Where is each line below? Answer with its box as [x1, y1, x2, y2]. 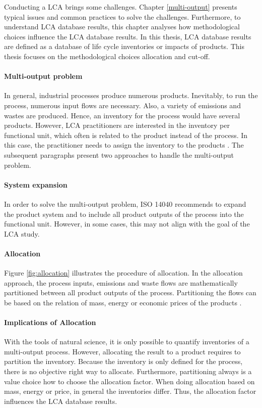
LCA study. [4, 228, 40, 239]
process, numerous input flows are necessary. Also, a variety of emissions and [4, 100, 241, 110]
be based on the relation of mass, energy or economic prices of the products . [4, 297, 242, 307]
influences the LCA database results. [4, 395, 117, 406]
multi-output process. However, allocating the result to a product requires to [4, 346, 241, 356]
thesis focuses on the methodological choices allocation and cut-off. [4, 51, 210, 61]
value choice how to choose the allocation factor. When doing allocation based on [4, 376, 255, 386]
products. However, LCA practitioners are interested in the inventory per [4, 120, 230, 130]
